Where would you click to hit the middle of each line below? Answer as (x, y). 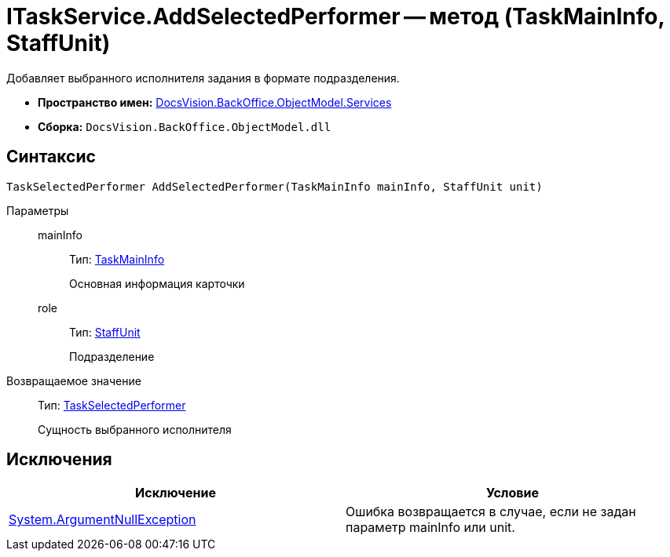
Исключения (59, 460)
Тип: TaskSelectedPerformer (112, 405)
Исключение (176, 493)
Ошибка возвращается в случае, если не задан (491, 512)
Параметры (38, 210)
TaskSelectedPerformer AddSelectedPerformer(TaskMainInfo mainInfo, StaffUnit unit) (275, 186)
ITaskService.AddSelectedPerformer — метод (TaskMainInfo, (335, 16)
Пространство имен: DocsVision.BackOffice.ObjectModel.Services (215, 102)
